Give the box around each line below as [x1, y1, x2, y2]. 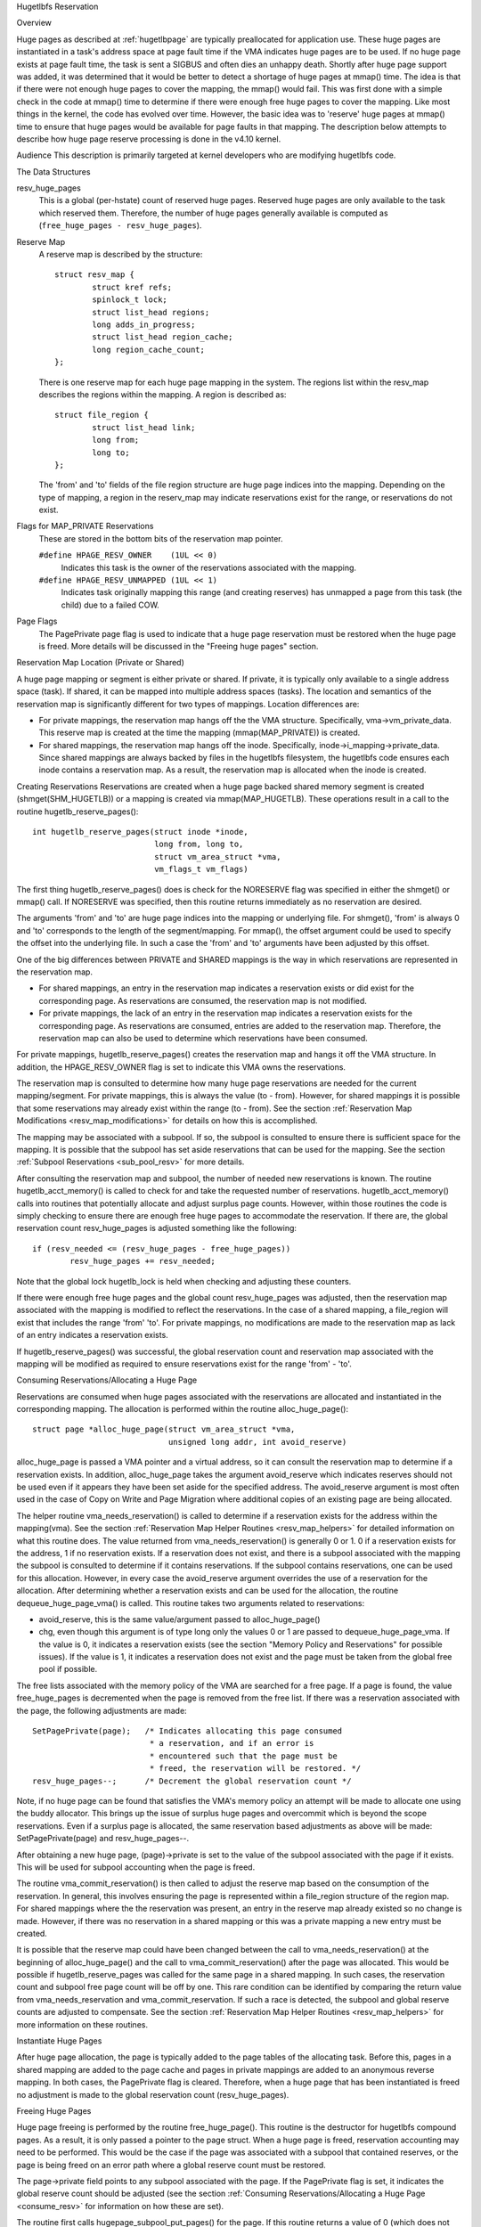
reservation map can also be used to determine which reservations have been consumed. [38, 1032, 369, 1043]
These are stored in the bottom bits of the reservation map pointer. [38, 533, 284, 543]
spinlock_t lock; [92, 295, 168, 305]
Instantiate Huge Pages [16, 2035, 102, 2046]
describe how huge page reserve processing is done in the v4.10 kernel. [16, 134, 281, 144]
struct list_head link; [92, 422, 196, 432]
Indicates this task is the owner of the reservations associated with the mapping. [61, 562, 356, 573]
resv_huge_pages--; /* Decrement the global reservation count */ [32, 1775, 352, 1786]
